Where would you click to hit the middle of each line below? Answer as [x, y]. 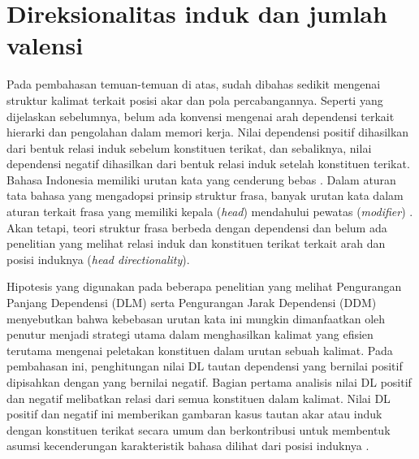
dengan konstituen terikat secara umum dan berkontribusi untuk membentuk [199, 429]
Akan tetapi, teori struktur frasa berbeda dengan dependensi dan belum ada [197, 227]
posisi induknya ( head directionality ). [98, 259]
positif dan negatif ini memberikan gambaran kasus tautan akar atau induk [194, 414]
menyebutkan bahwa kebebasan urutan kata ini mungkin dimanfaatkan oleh [196, 318]
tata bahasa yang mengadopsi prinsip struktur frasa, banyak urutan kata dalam [205, 195]
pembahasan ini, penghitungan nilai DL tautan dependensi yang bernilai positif [205, 366]
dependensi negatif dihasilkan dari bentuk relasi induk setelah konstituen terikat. [208, 164]
